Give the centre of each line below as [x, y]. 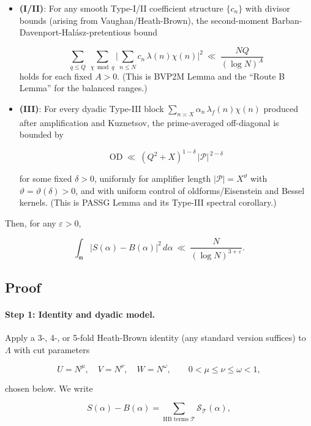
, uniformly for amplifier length [153, 178]
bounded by [41, 134]
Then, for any [31, 223]
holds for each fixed [56, 76]
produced [281, 108]
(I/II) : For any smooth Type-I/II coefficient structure [121, 8]
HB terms [176, 419]
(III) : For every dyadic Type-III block [92, 108]
